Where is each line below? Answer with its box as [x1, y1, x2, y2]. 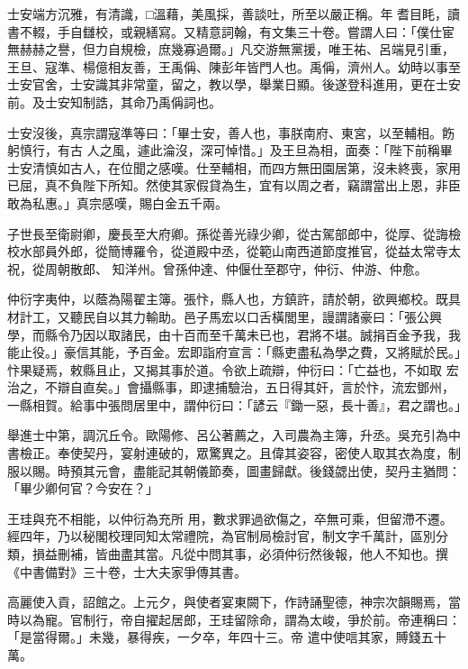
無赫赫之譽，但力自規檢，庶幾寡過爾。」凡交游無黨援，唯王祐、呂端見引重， [7, 40, 454, 59]
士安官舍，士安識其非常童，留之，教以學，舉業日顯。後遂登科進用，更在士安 [7, 75, 461, 94]
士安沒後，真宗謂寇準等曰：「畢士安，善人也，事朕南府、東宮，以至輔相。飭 [7, 123, 454, 142]
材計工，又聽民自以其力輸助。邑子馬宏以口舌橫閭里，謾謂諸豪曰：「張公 [7, 307, 429, 325]
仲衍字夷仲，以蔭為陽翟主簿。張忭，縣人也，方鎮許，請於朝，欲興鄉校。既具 [7, 289, 461, 308]
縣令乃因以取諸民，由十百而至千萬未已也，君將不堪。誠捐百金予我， [44, 325, 448, 344]
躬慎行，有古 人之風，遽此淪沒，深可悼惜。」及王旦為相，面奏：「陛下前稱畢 [7, 141, 453, 160]
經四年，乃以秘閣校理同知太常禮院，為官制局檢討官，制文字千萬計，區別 [7, 527, 436, 545]
